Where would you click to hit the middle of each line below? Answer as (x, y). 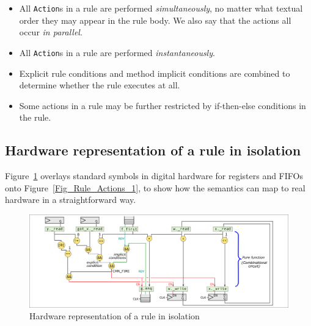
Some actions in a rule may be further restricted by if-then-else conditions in (163, 105)
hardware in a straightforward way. (71, 200)
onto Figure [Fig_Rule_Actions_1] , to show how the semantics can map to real (155, 187)
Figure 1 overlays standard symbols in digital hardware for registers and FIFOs (154, 176)
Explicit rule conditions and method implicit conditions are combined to (155, 73)
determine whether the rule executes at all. (100, 85)
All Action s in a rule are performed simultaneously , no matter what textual (161, 8)
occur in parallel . (51, 32)
